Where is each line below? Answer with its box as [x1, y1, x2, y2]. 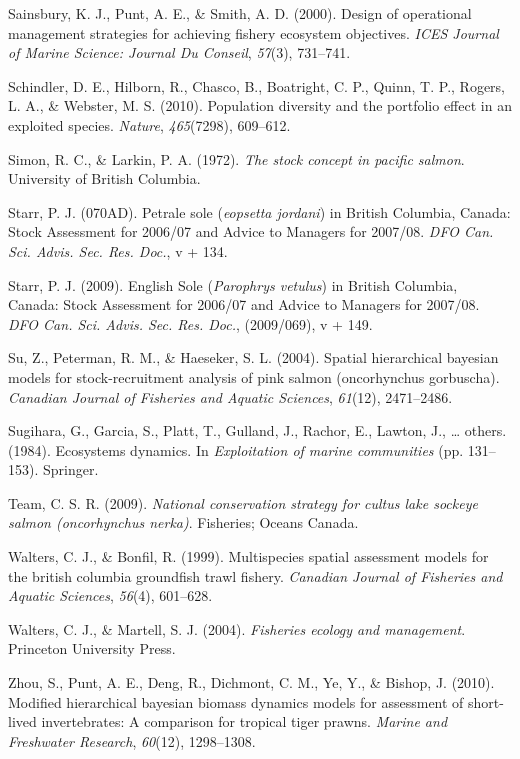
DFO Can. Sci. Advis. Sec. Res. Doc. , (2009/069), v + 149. [8, 313, 373, 334]
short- [468, 691, 504, 712]
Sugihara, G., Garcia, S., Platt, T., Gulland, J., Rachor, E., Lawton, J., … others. [8, 420, 507, 441]
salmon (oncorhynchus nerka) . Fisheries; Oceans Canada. [8, 512, 359, 533]
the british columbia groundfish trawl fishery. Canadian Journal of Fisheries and [8, 565, 503, 586]
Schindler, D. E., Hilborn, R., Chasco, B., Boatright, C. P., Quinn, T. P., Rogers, [8, 75, 505, 96]
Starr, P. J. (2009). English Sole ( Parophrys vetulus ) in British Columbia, [8, 274, 458, 295]
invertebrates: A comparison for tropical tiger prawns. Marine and [41, 711, 448, 732]
